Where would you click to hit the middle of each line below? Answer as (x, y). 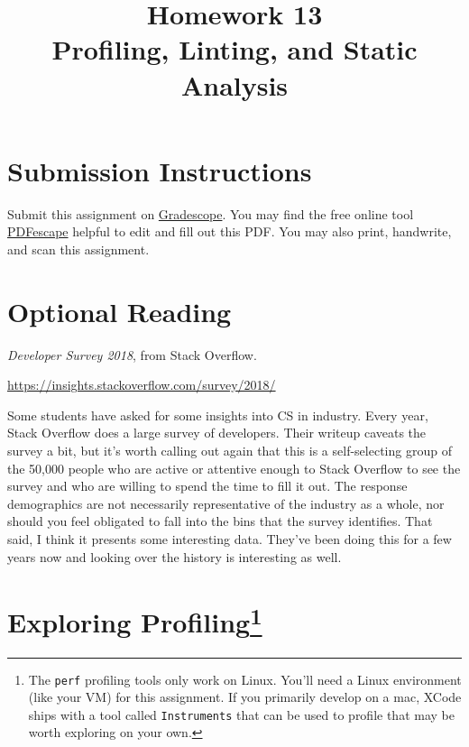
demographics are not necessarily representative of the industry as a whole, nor (226, 503)
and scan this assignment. (78, 249)
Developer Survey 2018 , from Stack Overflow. (132, 354)
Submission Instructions (160, 170)
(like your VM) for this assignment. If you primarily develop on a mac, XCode (245, 697)
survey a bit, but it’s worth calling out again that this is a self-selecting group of (230, 450)
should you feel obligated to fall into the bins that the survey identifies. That (220, 521)
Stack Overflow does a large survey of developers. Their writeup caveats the (217, 433)
